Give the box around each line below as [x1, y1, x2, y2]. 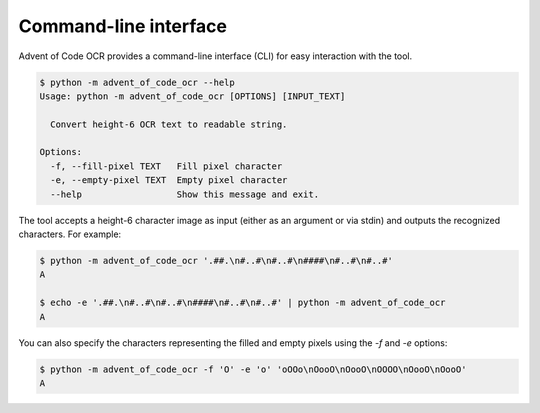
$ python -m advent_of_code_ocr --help [39, 76, 235, 88]
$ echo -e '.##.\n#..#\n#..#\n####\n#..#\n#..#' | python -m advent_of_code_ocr [39, 297, 446, 309]
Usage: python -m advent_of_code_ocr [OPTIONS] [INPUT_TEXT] [39, 90, 346, 102]
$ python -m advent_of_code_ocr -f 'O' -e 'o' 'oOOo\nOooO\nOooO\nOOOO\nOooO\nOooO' [39, 363, 467, 375]
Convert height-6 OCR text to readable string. [50, 118, 288, 130]
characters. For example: [18, 228, 122, 240]
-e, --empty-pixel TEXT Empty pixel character [50, 175, 288, 186]
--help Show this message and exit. [50, 188, 320, 200]
